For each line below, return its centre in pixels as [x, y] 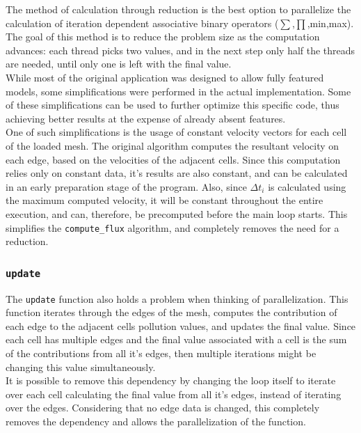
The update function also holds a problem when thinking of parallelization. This [177, 298]
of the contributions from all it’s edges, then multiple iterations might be [161, 353]
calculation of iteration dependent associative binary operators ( [142, 23]
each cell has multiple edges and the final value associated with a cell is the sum [176, 339]
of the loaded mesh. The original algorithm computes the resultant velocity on [173, 145]
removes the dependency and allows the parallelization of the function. [156, 421]
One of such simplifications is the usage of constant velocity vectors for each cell [176, 132]
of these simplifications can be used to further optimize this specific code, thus [173, 105]
